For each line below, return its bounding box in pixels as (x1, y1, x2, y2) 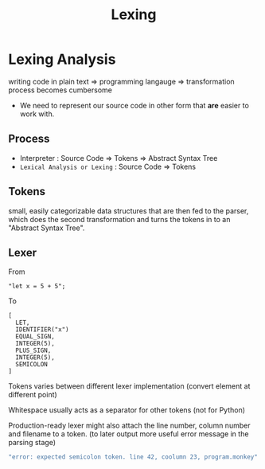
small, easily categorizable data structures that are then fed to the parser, (8, 205, 249, 216)
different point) (8, 390, 57, 400)
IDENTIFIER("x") (15, 326, 69, 334)
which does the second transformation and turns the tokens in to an (8, 214, 231, 224)
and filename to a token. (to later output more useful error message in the (8, 429, 249, 439)
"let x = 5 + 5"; (8, 283, 66, 291)
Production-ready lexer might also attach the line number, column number (8, 420, 251, 431)
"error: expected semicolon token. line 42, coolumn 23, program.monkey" (8, 453, 259, 461)
